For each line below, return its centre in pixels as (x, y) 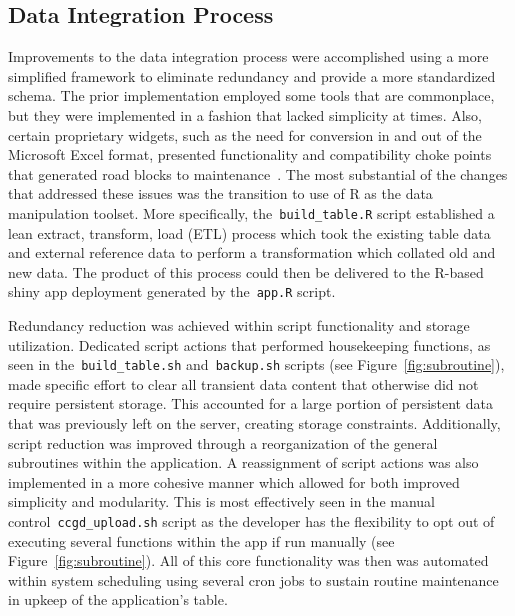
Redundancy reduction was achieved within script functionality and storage (239, 325)
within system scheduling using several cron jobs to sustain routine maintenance (253, 579)
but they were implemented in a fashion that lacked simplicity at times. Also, (245, 114)
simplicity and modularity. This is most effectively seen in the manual (222, 501)
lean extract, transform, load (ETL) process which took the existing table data (249, 232)
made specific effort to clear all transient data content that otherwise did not (243, 383)
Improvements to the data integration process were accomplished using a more (248, 56)
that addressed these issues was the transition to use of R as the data (220, 193)
